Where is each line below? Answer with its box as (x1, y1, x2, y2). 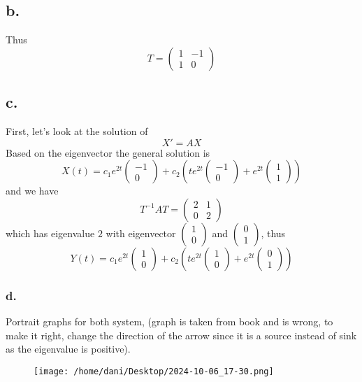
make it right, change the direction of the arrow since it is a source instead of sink (6, 327, 357, 342)
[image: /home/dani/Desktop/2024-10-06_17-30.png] (34, 366, 274, 376)
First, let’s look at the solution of (6, 124, 148, 138)
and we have (6, 183, 59, 198)
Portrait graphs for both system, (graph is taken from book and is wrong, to (6, 314, 333, 328)
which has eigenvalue (6, 225, 95, 240)
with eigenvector (106, 225, 176, 240)
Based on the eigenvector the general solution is (6, 145, 210, 160)
